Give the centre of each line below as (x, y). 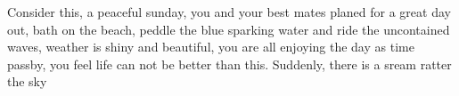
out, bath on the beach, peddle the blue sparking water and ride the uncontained (229, 29)
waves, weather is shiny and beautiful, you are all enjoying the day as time (211, 47)
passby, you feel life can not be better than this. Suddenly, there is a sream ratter (229, 64)
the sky (27, 81)
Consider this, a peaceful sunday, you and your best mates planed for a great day (229, 12)
